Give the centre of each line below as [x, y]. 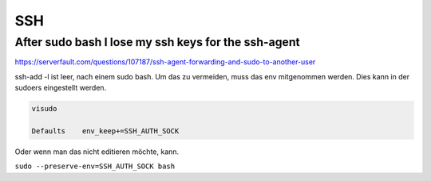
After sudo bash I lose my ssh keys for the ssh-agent [158, 42]
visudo [44, 109]
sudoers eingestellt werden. [61, 88]
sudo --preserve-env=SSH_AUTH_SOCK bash [95, 166]
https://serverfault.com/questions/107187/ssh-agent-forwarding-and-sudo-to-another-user [165, 62]
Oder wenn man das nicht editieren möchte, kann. [97, 152]
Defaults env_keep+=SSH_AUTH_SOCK [105, 131]
